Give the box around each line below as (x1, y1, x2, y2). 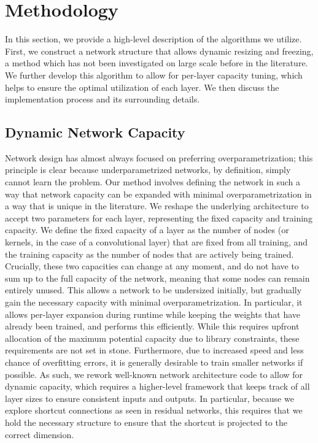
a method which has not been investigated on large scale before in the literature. (5, 56, 308, 69)
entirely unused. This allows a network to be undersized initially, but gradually (5, 283, 302, 296)
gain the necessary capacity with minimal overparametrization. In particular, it (5, 296, 303, 309)
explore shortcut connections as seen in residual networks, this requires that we (5, 404, 303, 417)
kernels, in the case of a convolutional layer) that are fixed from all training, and (5, 236, 308, 248)
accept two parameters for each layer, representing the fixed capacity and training (5, 211, 312, 224)
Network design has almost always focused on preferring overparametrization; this (5, 151, 313, 164)
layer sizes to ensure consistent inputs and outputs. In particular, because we (5, 391, 294, 404)
